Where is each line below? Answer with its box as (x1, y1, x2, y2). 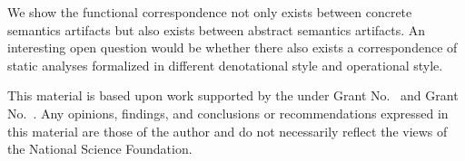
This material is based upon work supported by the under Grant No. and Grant (7, 86, 459, 105)
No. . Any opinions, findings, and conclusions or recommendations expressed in (7, 103, 449, 122)
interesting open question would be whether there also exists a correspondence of (7, 38, 458, 57)
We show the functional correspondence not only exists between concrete (7, 3, 412, 21)
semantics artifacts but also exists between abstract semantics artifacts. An (7, 20, 426, 39)
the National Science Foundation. (7, 139, 193, 158)
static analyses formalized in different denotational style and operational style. (7, 55, 443, 74)
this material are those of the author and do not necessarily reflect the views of (7, 121, 448, 140)
